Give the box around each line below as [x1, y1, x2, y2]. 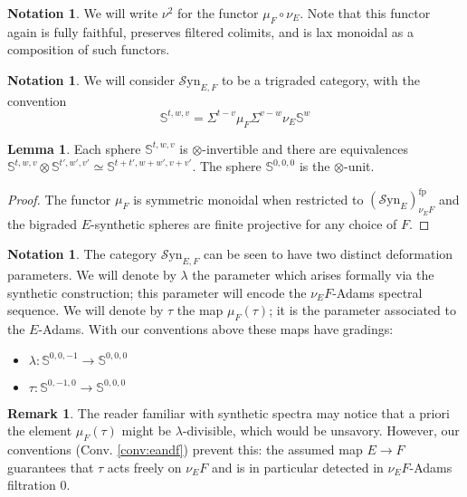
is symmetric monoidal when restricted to [133, 189, 364, 208]
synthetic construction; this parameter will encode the [7, 282, 307, 301]
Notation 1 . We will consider [7, 70, 175, 89]
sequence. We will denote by [7, 301, 164, 320]
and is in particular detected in [211, 457, 384, 476]
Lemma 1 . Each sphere [7, 139, 141, 158]
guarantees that [7, 457, 94, 476]
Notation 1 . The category [7, 244, 157, 263]
